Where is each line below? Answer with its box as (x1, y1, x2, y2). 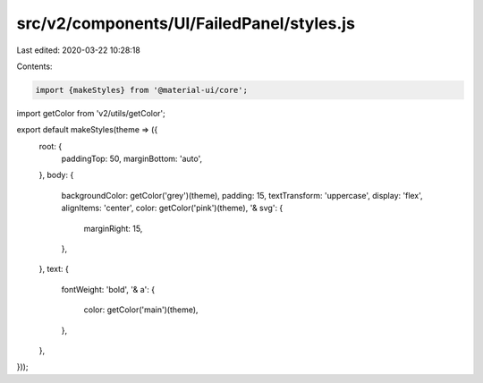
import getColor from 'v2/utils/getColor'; (16, 107, 165, 118)
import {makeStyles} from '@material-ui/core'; (35, 85, 248, 95)
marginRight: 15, (83, 223, 143, 234)
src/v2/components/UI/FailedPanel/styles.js (16, 13, 355, 33)
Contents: (16, 61, 53, 72)
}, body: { (38, 170, 74, 181)
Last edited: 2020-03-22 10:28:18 (16, 45, 140, 55)
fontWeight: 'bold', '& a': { (61, 284, 156, 294)
